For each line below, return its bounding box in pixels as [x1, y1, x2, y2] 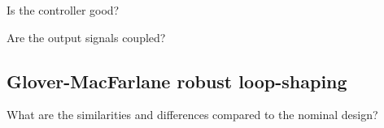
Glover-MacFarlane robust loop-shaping [7, 68, 347, 93]
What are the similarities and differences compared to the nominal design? [7, 106, 378, 123]
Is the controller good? [7, 2, 120, 18]
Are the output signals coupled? [7, 28, 166, 45]
